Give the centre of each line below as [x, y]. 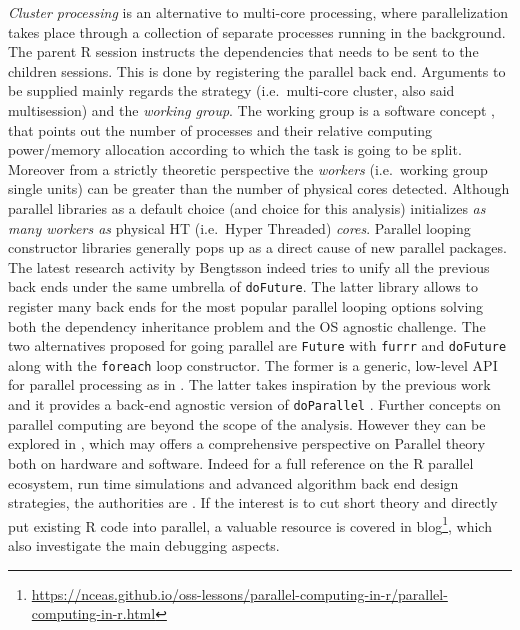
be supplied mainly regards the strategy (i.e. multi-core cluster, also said [231, 90]
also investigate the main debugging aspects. [144, 544]
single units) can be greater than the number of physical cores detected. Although [259, 188]
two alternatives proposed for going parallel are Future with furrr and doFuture [257, 345]
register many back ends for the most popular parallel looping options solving [246, 305]
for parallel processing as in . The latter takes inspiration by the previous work [249, 384]
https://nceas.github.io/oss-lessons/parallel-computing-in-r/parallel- [239, 593]
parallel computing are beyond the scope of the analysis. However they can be [247, 423]
